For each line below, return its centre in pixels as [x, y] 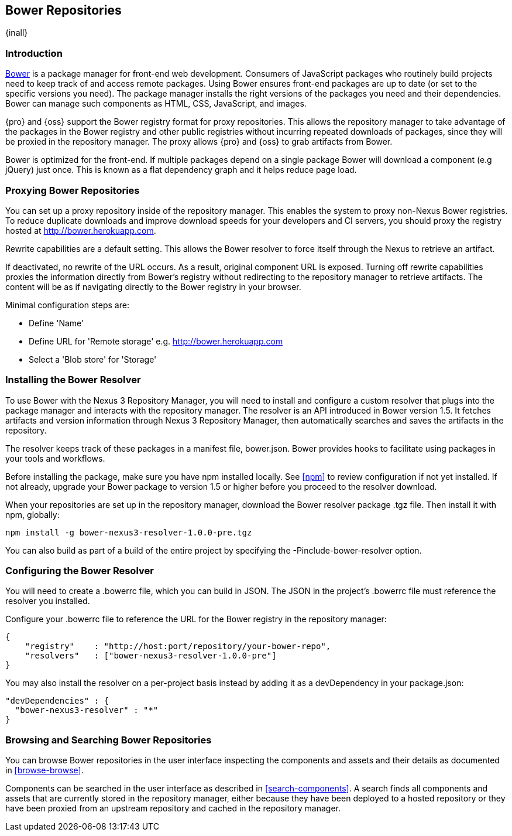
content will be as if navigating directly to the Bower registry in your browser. [153, 286]
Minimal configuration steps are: [67, 305]
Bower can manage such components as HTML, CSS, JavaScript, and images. [156, 104]
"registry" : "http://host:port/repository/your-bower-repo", [178, 646]
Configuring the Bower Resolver [80, 571]
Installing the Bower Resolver [73, 380]
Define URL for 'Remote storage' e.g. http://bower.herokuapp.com [156, 341]
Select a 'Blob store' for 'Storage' [93, 359]
